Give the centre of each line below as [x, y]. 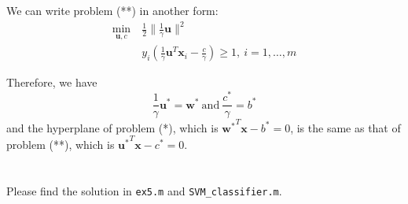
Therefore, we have [52, 82]
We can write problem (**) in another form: [112, 10]
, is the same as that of [346, 127]
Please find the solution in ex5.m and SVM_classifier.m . [144, 190]
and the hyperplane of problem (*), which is [112, 127]
